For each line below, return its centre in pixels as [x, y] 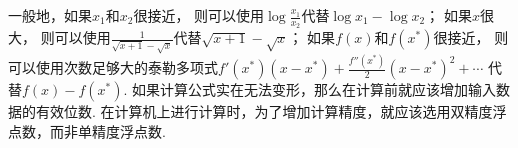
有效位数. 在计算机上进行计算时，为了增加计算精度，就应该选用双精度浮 [271, 111]
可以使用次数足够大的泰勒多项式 [113, 67]
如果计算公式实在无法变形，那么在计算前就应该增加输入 [314, 89]
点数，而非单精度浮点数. [87, 130]
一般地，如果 [50, 15]
